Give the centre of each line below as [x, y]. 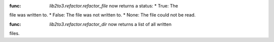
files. [14, 33]
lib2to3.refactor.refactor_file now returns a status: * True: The [114, 6]
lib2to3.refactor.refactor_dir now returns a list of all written [111, 24]
